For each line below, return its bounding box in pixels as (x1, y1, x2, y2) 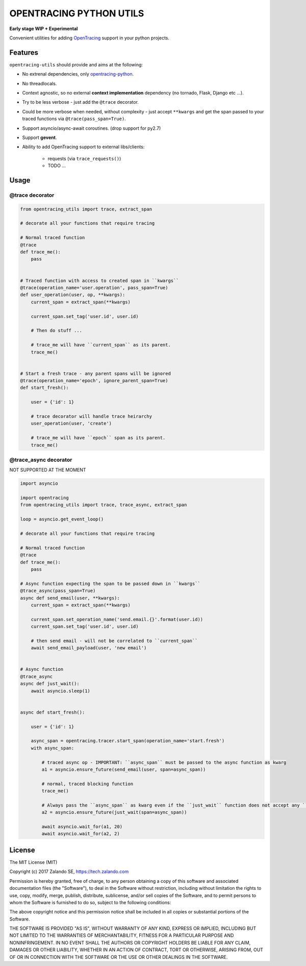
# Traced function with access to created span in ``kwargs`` (20, 277, 179, 284)
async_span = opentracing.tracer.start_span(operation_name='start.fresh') (31, 738, 225, 744)
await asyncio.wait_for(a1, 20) (41, 824, 122, 830)
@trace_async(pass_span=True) (20, 588, 96, 594)
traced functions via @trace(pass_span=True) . (22, 115, 126, 122)
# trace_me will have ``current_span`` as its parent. (31, 342, 171, 348)
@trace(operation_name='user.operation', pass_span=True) (20, 285, 168, 291)
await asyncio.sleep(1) (31, 688, 90, 694)
